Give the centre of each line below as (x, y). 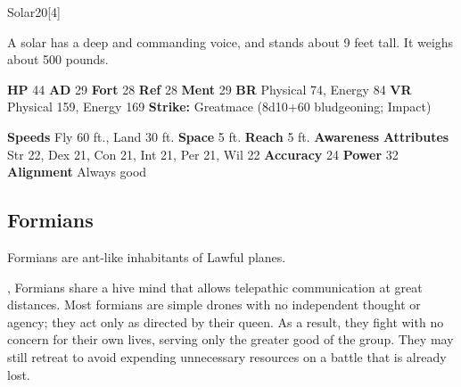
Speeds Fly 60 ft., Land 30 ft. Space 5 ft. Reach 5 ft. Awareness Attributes (228, 136)
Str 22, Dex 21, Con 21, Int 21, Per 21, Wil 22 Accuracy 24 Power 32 (203, 154)
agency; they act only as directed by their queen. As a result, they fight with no (226, 321)
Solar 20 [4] (34, 12)
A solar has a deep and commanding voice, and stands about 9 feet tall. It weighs (230, 41)
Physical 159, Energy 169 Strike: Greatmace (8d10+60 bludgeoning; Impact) (219, 107)
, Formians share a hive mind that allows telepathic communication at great (215, 287)
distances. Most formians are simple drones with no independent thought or (214, 305)
